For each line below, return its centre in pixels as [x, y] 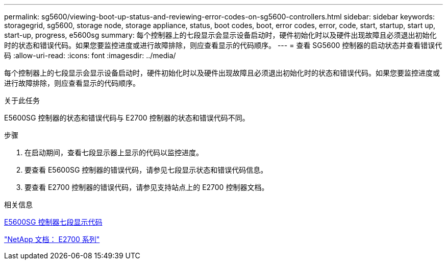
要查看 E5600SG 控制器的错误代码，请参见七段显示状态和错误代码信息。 [146, 170]
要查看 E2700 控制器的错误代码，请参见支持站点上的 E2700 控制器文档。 [147, 187]
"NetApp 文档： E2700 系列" [52, 239]
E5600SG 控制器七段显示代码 [53, 222]
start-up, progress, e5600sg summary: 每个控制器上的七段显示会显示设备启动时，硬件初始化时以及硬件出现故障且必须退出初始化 [220, 35]
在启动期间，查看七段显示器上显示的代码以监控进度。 [114, 152]
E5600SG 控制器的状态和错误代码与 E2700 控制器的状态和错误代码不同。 [127, 118]
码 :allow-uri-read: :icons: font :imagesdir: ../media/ [90, 55]
